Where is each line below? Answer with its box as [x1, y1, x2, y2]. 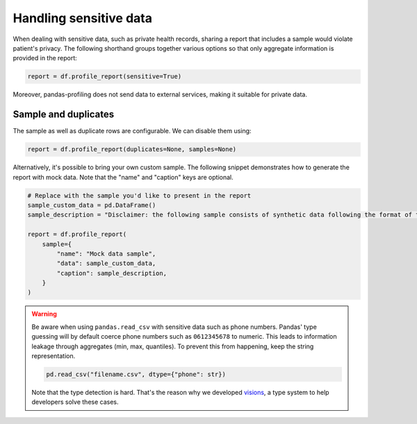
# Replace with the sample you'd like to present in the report [27, 192, 252, 199]
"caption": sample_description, [56, 269, 167, 277]
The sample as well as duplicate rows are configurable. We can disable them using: [13, 127, 252, 135]
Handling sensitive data [13, 10, 153, 26]
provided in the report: [13, 54, 78, 62]
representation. [31, 352, 76, 360]
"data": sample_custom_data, [56, 260, 156, 267]
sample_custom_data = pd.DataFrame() [27, 201, 156, 209]
